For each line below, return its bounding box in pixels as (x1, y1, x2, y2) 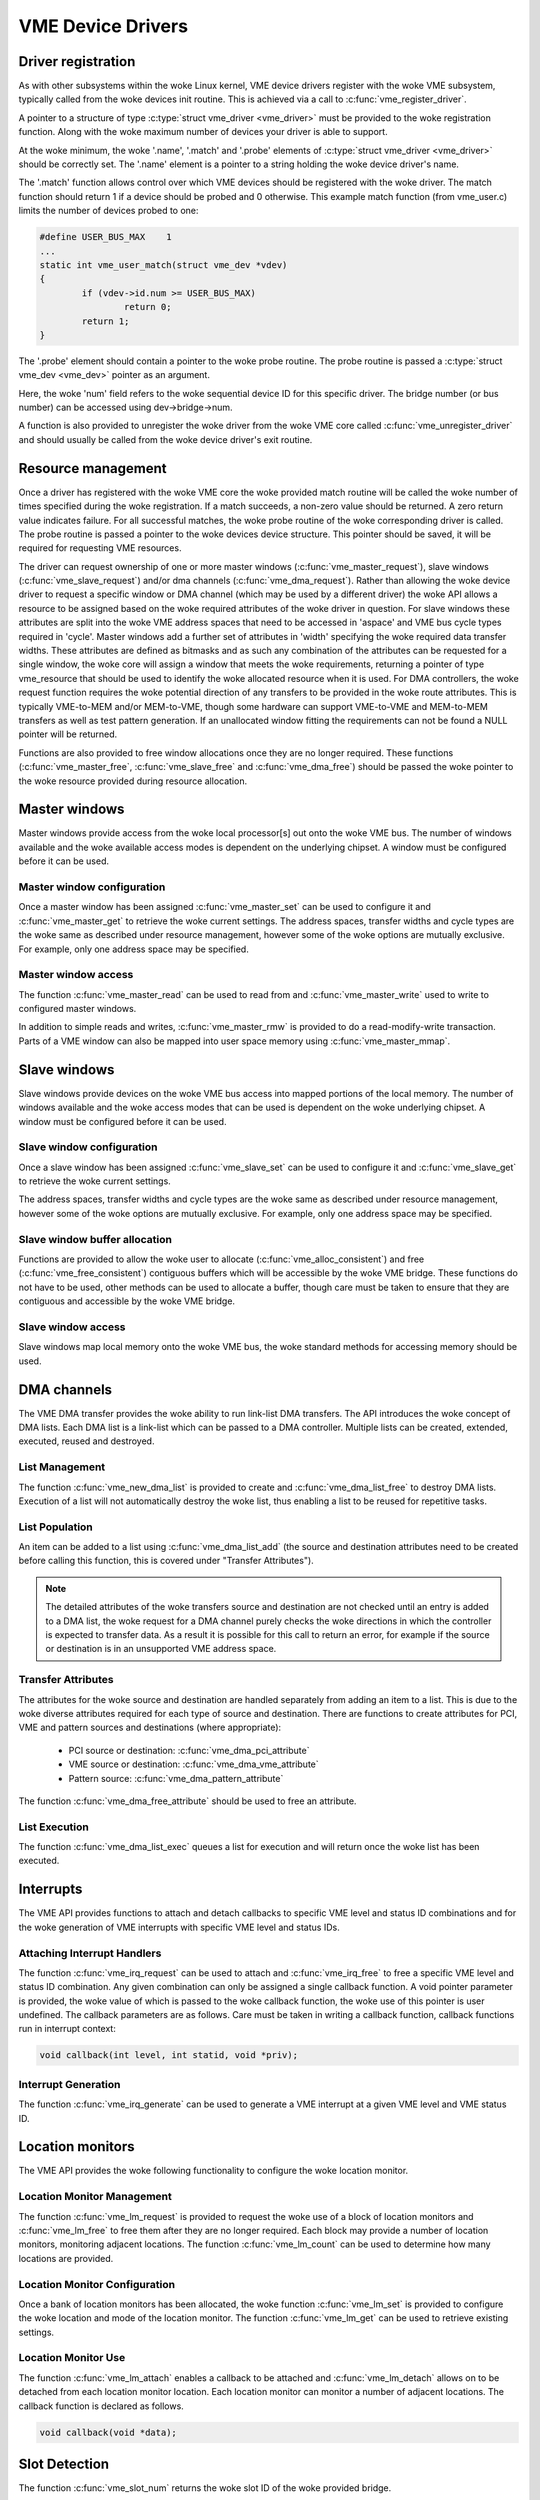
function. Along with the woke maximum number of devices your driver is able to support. (18, 126, 389, 138)
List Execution (18, 1820, 90, 1834)
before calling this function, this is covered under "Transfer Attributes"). (18, 1555, 314, 1567)
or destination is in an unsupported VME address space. (45, 1643, 277, 1655)
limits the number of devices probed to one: (18, 205, 199, 217)
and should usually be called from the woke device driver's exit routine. (18, 433, 313, 445)
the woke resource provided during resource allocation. (18, 775, 248, 787)
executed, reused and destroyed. (18, 1435, 155, 1447)
